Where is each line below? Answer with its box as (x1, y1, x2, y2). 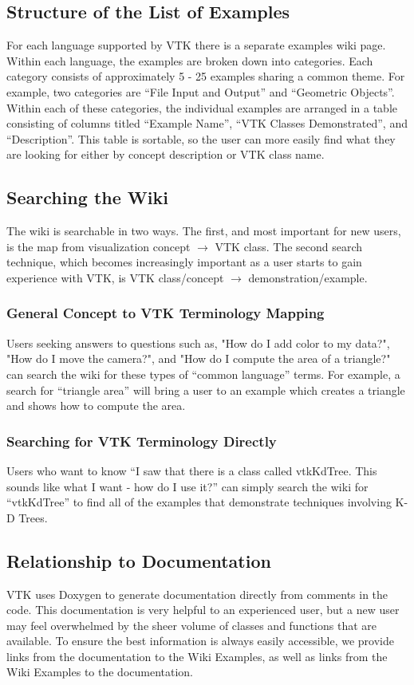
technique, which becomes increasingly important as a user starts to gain (6, 254, 362, 270)
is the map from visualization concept (6, 238, 191, 254)
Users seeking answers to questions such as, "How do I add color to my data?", (6, 334, 390, 351)
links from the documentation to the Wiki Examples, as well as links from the (6, 648, 388, 664)
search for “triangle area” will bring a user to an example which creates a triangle (6, 381, 405, 398)
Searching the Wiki (6, 185, 168, 210)
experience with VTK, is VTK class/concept (6, 269, 224, 285)
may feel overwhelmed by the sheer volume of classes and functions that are (6, 616, 377, 633)
